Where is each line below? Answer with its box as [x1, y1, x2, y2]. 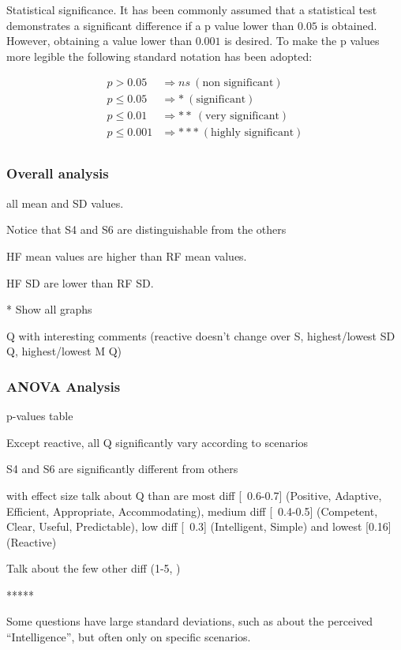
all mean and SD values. [6, 194, 124, 211]
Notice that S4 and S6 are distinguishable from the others [6, 221, 287, 238]
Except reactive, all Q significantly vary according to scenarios [6, 434, 309, 450]
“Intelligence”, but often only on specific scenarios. [6, 629, 251, 645]
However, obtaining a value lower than [6, 32, 192, 49]
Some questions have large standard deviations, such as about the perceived [6, 613, 373, 629]
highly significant [211, 127, 294, 139]
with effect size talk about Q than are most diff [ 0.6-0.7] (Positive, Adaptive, [6, 487, 382, 503]
